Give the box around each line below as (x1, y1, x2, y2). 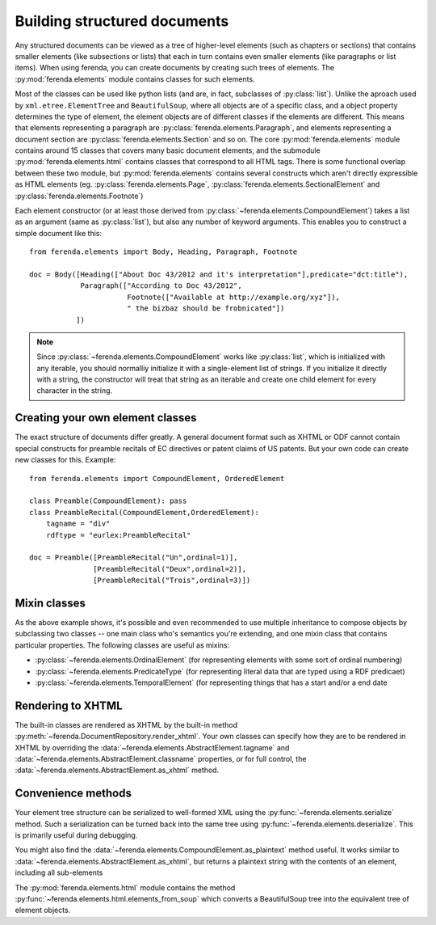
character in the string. (36, 386, 113, 395)
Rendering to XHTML (15, 699, 123, 712)
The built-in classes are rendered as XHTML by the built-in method (15, 720, 238, 729)
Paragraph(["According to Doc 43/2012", (80, 281, 242, 290)
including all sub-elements (15, 868, 103, 877)
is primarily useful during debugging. (15, 830, 138, 840)
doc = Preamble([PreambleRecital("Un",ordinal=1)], (29, 553, 238, 562)
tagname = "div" (45, 519, 111, 529)
